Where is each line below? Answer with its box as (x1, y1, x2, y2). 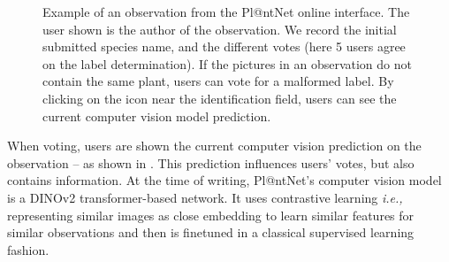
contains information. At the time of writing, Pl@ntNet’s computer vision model (7, 171, 442, 189)
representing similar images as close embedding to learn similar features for (7, 205, 415, 224)
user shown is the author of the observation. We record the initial (42, 19, 397, 38)
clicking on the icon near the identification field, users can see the (42, 89, 397, 107)
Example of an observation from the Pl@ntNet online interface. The (42, 3, 410, 20)
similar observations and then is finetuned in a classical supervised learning (7, 223, 415, 242)
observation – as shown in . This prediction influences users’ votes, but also (7, 153, 415, 172)
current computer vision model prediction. (42, 106, 271, 125)
